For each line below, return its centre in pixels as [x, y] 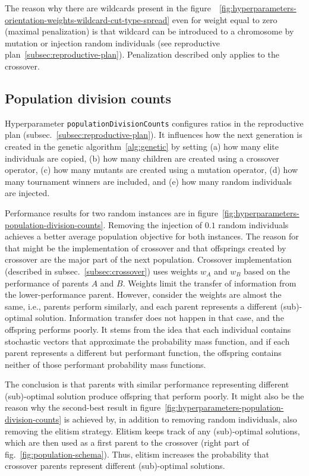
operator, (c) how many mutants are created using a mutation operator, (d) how [152, 170]
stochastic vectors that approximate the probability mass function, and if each [147, 341]
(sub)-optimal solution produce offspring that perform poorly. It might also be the [154, 395]
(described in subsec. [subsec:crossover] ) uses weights [101, 271]
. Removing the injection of [153, 224]
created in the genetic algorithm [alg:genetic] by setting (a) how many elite [142, 146]
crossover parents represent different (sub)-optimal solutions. [115, 466]
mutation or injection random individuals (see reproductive [113, 42]
